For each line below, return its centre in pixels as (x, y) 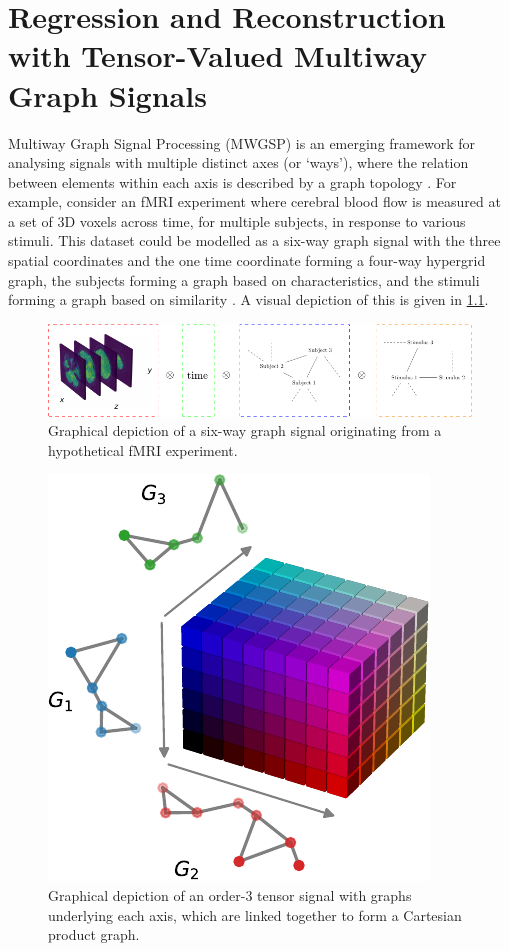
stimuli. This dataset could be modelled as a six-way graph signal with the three (254, 240)
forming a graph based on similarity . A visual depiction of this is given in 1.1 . (248, 299)
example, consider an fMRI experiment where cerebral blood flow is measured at (254, 201)
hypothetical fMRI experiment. (143, 449)
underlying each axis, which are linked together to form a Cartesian (255, 914)
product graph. (94, 934)
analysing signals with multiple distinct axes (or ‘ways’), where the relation (238, 162)
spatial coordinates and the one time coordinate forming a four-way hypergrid (247, 260)
